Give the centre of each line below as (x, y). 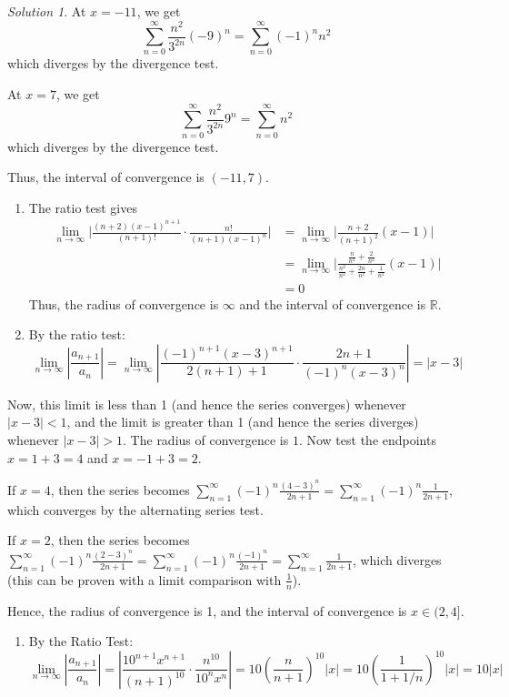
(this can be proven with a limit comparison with (145, 579)
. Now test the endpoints (367, 439)
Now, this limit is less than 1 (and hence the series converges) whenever (207, 404)
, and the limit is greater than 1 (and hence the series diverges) (243, 422)
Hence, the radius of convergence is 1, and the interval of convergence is (207, 610)
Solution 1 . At (47, 11)
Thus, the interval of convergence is (106, 177)
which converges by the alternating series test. (135, 509)
